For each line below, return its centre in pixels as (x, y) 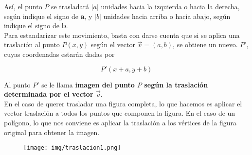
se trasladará (70, 6)
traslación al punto (32, 44)
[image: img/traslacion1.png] (72, 148)
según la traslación (176, 84)
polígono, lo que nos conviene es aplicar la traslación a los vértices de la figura (120, 122)
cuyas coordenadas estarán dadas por (59, 54)
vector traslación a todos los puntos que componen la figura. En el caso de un (120, 113)
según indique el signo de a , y (48, 16)
